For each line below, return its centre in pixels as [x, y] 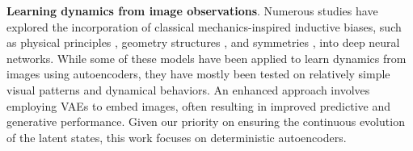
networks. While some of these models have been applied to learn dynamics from [206, 58]
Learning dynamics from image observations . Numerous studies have [192, 10]
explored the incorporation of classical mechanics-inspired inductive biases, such [204, 26]
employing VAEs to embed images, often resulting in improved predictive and [198, 105]
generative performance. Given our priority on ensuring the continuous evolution [206, 122]
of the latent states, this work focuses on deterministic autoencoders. [177, 137]
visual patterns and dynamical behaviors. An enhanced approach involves [188, 89]
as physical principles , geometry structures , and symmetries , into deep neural [203, 42]
